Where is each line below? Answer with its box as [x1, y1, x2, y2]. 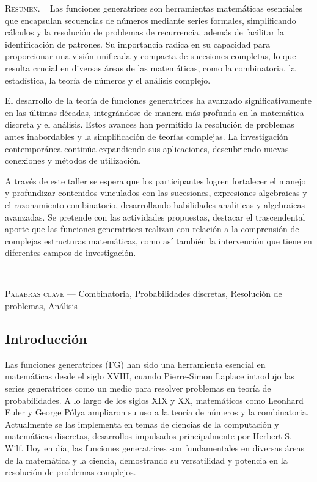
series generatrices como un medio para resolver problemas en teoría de [5, 382, 271, 395]
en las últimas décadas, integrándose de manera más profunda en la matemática [5, 106, 304, 119]
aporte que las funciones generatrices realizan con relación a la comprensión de [5, 222, 299, 235]
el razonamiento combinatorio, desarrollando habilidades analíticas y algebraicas [5, 198, 305, 211]
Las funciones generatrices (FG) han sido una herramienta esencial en [5, 357, 266, 370]
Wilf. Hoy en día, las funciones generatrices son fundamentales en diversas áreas [5, 442, 304, 455]
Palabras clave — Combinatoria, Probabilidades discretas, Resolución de [5, 287, 282, 300]
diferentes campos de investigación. [5, 246, 136, 259]
